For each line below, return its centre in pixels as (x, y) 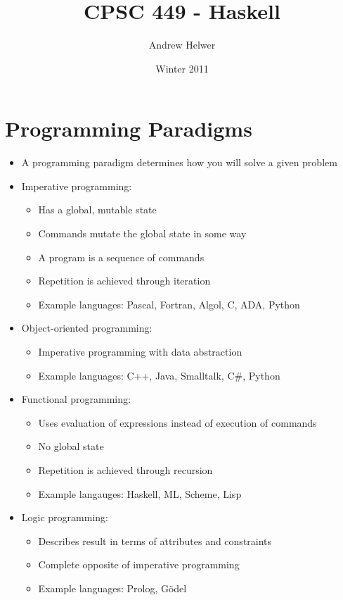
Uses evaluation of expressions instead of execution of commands (177, 422)
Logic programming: (65, 517)
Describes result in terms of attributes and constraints (155, 540)
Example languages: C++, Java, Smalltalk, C (136, 375)
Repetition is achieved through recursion (125, 469)
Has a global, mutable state (97, 210)
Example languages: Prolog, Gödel (112, 588)
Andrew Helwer (182, 45)
